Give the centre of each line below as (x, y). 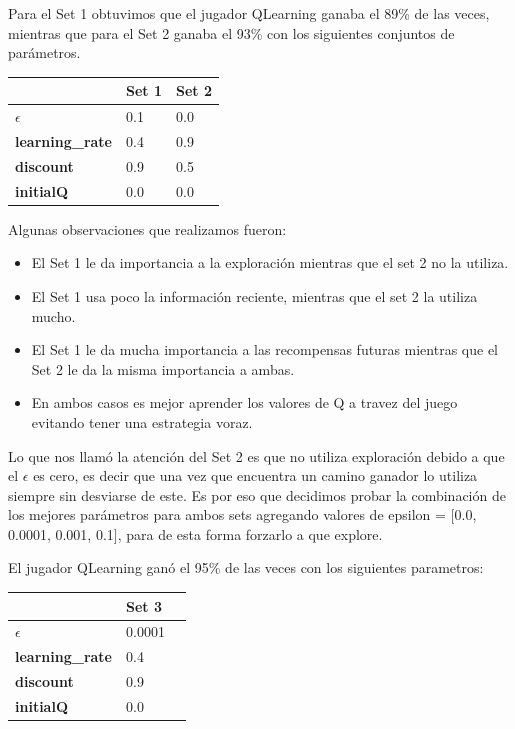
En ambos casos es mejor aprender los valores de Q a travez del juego (244, 402)
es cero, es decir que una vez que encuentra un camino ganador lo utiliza (255, 475)
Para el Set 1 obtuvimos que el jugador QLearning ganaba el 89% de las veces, (249, 13)
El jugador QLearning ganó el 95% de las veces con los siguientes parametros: (246, 567)
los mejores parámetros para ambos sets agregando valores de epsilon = (227, 514)
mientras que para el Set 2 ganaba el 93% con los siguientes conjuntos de (231, 32)
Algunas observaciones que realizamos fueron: (147, 228)
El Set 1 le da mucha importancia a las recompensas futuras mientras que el (264, 349)
